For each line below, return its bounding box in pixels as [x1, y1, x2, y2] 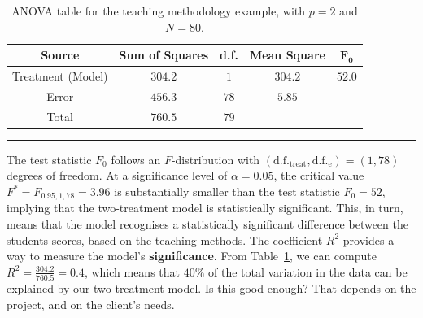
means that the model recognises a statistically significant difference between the [7, 216, 408, 233]
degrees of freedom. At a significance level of [7, 167, 228, 184]
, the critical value [273, 167, 364, 184]
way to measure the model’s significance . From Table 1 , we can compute [7, 247, 377, 264]
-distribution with [171, 150, 260, 168]
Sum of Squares [119, 46, 209, 63]
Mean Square [249, 46, 325, 63]
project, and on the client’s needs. [7, 295, 175, 312]
